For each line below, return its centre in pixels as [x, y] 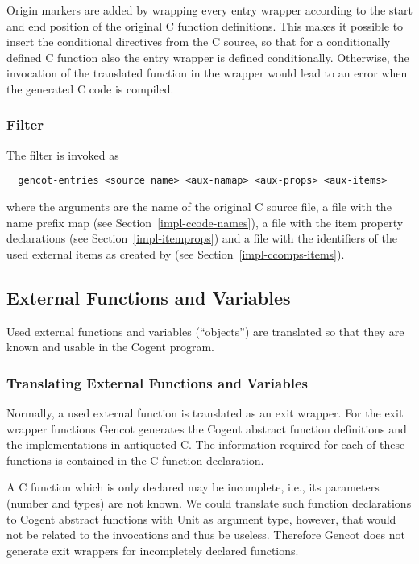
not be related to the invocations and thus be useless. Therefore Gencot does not [206, 535]
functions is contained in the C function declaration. [135, 460]
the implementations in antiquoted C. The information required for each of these [206, 444]
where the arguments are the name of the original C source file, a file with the [199, 207]
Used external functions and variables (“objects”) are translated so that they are [205, 331]
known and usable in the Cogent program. [111, 347]
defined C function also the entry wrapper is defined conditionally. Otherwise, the [208, 57]
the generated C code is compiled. [90, 88]
